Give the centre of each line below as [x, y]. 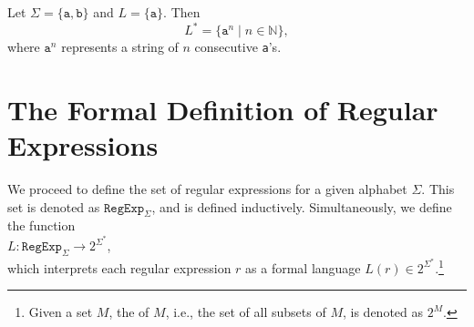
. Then [182, 12]
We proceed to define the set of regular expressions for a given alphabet [207, 189]
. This [438, 189]
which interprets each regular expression [119, 267]
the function [41, 225]
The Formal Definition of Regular [223, 109]
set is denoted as [54, 206]
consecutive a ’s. [238, 47]
